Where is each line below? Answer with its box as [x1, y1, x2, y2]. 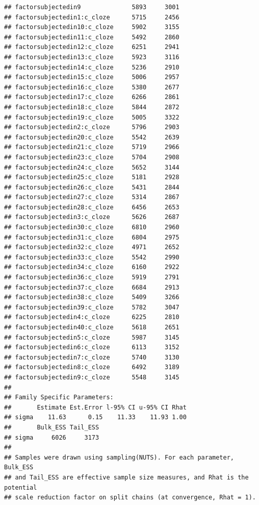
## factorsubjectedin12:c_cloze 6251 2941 [4, 43, 179, 51]
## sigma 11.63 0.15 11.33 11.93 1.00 [4, 414, 187, 421]
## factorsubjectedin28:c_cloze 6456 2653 [4, 203, 179, 211]
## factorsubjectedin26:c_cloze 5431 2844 [4, 183, 179, 191]
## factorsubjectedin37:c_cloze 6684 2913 [4, 283, 179, 291]
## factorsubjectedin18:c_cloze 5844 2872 [4, 103, 179, 111]
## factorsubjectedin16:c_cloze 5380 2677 [4, 83, 179, 91]
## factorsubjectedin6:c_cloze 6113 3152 [4, 344, 179, 351]
